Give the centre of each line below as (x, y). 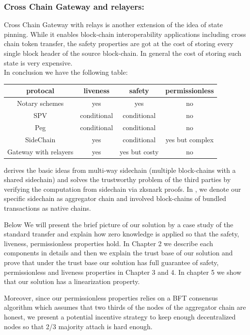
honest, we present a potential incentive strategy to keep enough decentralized (120, 316)
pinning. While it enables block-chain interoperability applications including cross (125, 34)
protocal (40, 91)
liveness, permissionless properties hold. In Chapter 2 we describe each (109, 243)
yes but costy (139, 151)
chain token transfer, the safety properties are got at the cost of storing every (119, 43)
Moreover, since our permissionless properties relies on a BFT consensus (111, 297)
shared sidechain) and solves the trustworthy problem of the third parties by (117, 179)
